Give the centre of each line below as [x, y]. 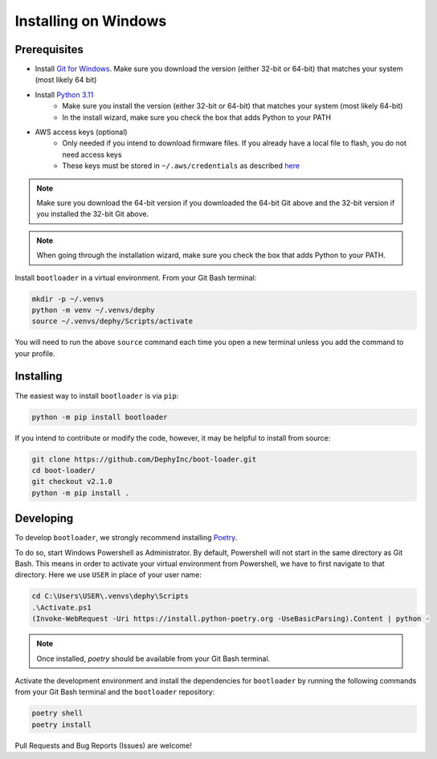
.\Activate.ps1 [61, 607]
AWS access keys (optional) [81, 132]
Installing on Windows [91, 21]
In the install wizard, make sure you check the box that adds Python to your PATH [197, 117]
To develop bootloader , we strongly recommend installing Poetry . [126, 538]
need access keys [92, 154]
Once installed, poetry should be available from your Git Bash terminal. [153, 658]
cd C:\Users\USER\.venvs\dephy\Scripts [110, 596]
